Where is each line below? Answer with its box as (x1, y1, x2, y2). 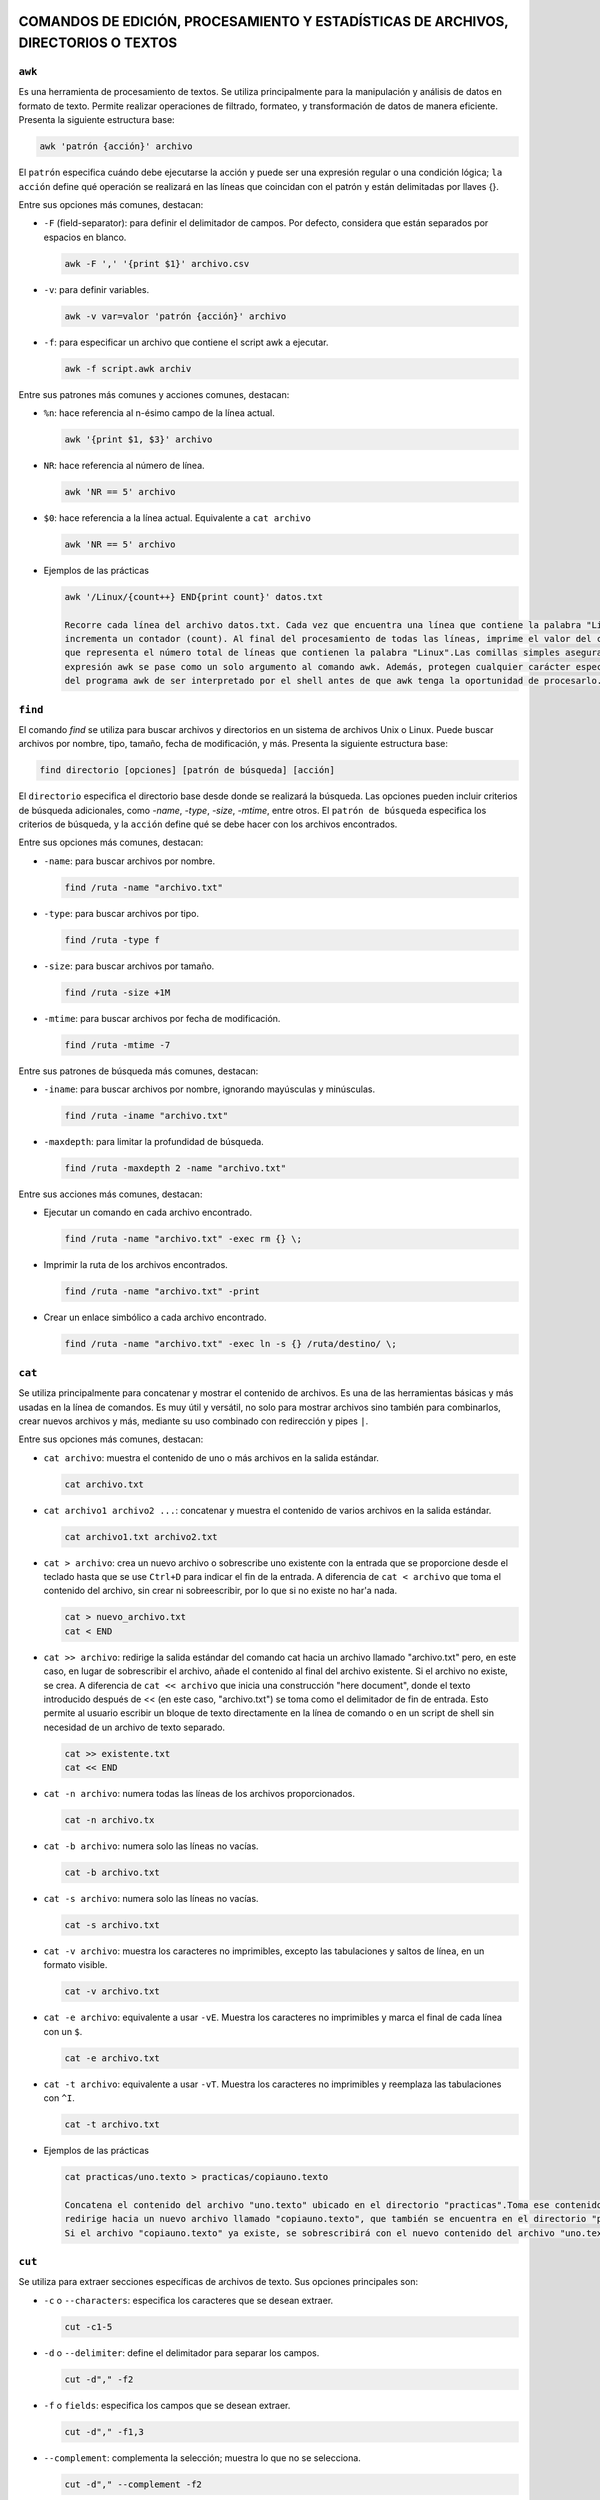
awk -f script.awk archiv (64, 363, 192, 374)
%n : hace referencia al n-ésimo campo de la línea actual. (43, 406, 275, 419)
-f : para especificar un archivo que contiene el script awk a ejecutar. (43, 336, 329, 348)
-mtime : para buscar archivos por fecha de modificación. (43, 1012, 281, 1024)
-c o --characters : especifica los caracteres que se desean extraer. (43, 2294, 334, 2306)
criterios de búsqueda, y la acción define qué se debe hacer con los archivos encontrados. (18, 818, 398, 830)
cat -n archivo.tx (64, 1815, 155, 1826)
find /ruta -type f (64, 934, 160, 945)
